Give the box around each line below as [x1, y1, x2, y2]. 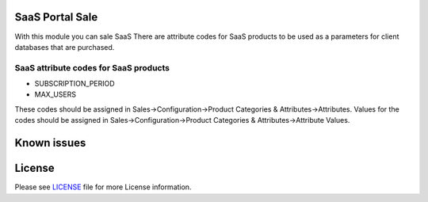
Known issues [14, 136, 86, 150]
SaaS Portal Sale [14, 10, 98, 24]
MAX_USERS [34, 90, 77, 99]
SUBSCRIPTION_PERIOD [34, 79, 115, 89]
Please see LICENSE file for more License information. [14, 182, 192, 192]
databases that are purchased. [14, 42, 115, 51]
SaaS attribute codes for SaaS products [14, 62, 170, 73]
